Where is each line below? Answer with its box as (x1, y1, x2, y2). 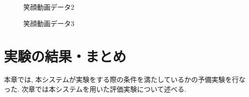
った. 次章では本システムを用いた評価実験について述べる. (4, 83, 186, 94)
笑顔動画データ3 (23, 18, 74, 28)
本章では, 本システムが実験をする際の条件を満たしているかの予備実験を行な (4, 74, 246, 84)
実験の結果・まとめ (4, 46, 127, 66)
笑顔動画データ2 (23, 2, 74, 12)
